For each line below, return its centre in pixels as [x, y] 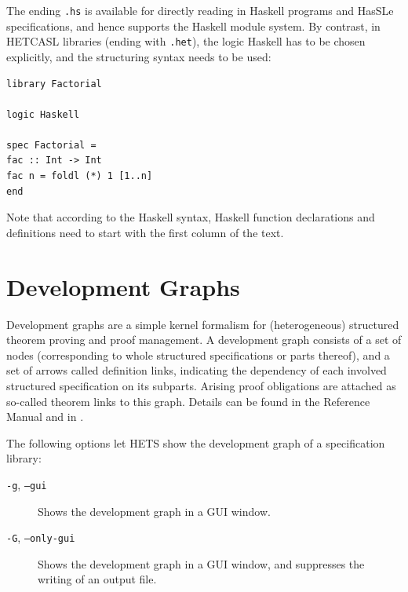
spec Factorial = [51, 145]
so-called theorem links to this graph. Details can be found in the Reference [188, 401]
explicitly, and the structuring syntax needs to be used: [139, 56]
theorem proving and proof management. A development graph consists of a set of [204, 340]
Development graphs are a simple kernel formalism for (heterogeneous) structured [203, 324]
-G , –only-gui [41, 537]
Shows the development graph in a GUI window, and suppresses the [201, 563]
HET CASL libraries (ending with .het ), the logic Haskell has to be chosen [186, 41]
